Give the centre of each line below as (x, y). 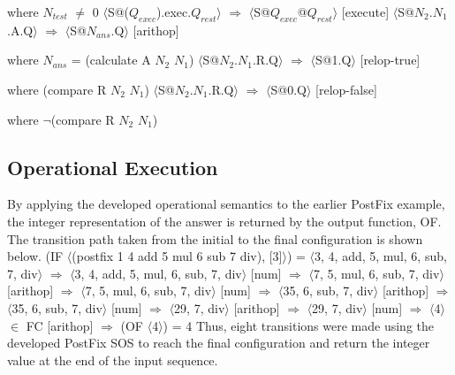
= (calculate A (111, 60)
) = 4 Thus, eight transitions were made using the (298, 325)
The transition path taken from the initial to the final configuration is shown (215, 238)
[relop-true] (390, 60)
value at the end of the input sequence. (113, 360)
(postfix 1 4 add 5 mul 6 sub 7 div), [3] (177, 256)
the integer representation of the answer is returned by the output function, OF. (224, 221)
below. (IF (35, 256)
